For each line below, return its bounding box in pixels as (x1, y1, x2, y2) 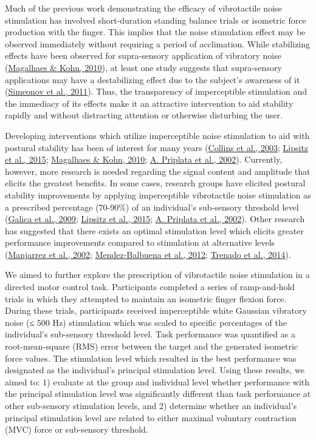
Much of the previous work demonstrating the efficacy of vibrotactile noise (5, 2, 282, 14)
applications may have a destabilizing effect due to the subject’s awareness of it (5, 73, 300, 86)
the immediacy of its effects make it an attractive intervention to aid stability (5, 96, 294, 109)
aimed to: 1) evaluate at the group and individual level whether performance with (5, 375, 310, 388)
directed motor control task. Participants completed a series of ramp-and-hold (5, 280, 295, 293)
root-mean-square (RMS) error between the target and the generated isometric (5, 340, 298, 353)
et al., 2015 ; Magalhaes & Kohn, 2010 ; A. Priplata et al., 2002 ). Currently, (5, 153, 283, 166)
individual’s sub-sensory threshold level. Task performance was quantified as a (5, 328, 295, 340)
